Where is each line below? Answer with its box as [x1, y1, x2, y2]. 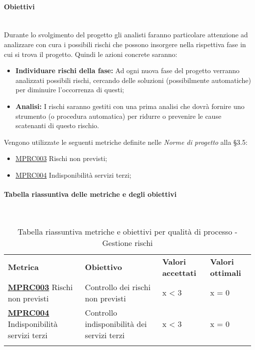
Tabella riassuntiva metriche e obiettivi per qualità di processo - [17, 225, 238, 237]
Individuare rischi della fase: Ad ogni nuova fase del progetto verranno [15, 65, 240, 76]
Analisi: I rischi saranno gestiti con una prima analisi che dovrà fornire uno [15, 101, 245, 111]
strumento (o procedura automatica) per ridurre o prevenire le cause [15, 110, 222, 121]
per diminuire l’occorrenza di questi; [15, 84, 124, 95]
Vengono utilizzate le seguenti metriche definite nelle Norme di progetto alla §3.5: [4, 136, 248, 147]
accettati [162, 267, 197, 278]
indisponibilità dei [85, 318, 147, 329]
